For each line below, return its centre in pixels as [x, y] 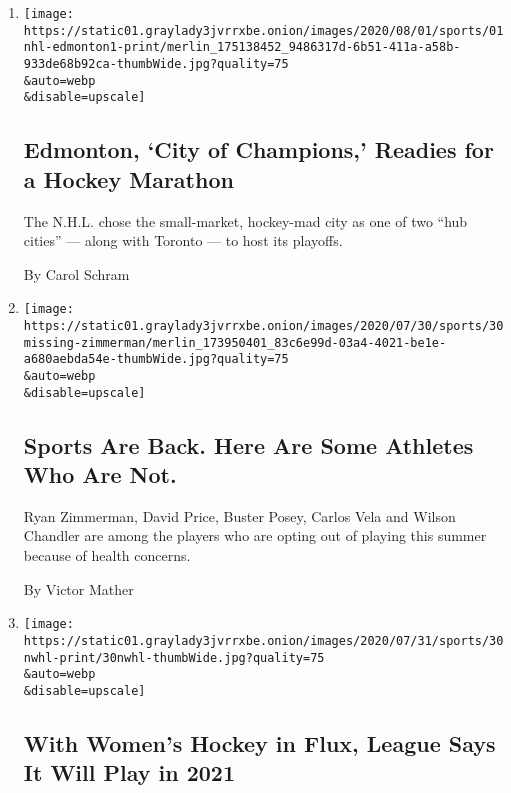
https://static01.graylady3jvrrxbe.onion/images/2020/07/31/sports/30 [263, 640]
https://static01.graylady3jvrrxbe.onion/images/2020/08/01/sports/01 [263, 30]
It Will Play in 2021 [129, 772]
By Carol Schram [76, 273]
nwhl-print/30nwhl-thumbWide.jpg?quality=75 [174, 657]
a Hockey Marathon [128, 178]
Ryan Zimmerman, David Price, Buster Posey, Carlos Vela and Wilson [239, 515]
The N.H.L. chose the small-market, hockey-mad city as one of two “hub [245, 220]
